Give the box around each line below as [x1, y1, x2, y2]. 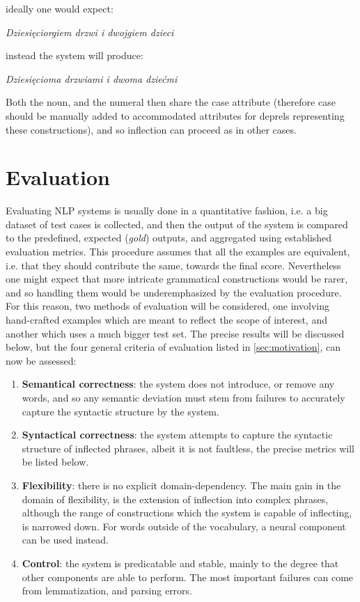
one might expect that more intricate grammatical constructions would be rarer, [6, 271, 348, 286]
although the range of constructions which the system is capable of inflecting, [22, 505, 352, 520]
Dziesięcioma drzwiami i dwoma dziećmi [6, 71, 178, 86]
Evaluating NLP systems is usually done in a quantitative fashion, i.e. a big [6, 203, 328, 218]
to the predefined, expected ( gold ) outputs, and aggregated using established [6, 230, 332, 245]
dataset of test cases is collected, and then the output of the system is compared [6, 216, 348, 231]
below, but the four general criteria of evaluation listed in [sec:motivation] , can [6, 340, 341, 354]
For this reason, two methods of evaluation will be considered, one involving [6, 299, 329, 313]
